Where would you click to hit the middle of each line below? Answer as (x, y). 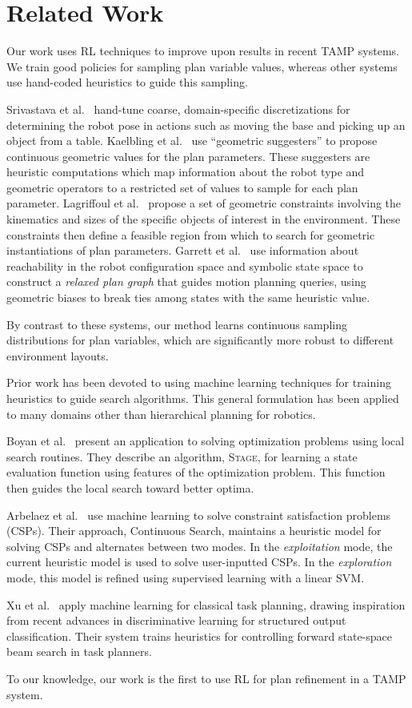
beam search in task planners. (79, 652)
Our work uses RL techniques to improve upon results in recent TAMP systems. (203, 51)
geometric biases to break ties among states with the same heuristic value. (188, 298)
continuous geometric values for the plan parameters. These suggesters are (188, 156)
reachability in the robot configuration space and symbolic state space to (185, 265)
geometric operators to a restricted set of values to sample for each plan (182, 187)
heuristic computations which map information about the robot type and (186, 172)
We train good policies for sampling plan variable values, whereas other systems (202, 66)
